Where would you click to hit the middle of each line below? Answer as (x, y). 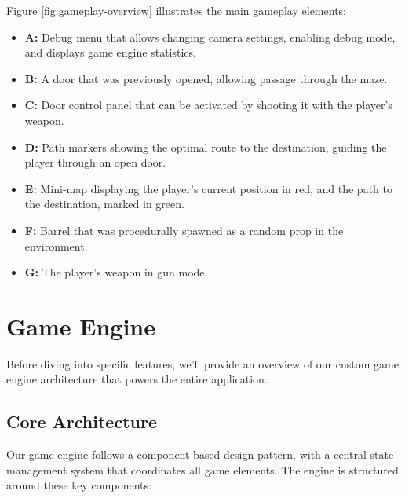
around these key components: (79, 485)
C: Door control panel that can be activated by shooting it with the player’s (208, 105)
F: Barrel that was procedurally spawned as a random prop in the (184, 230)
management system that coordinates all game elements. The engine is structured (202, 469)
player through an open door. (95, 162)
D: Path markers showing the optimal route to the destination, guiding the (206, 146)
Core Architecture (82, 421)
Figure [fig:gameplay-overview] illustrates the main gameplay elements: (176, 10)
